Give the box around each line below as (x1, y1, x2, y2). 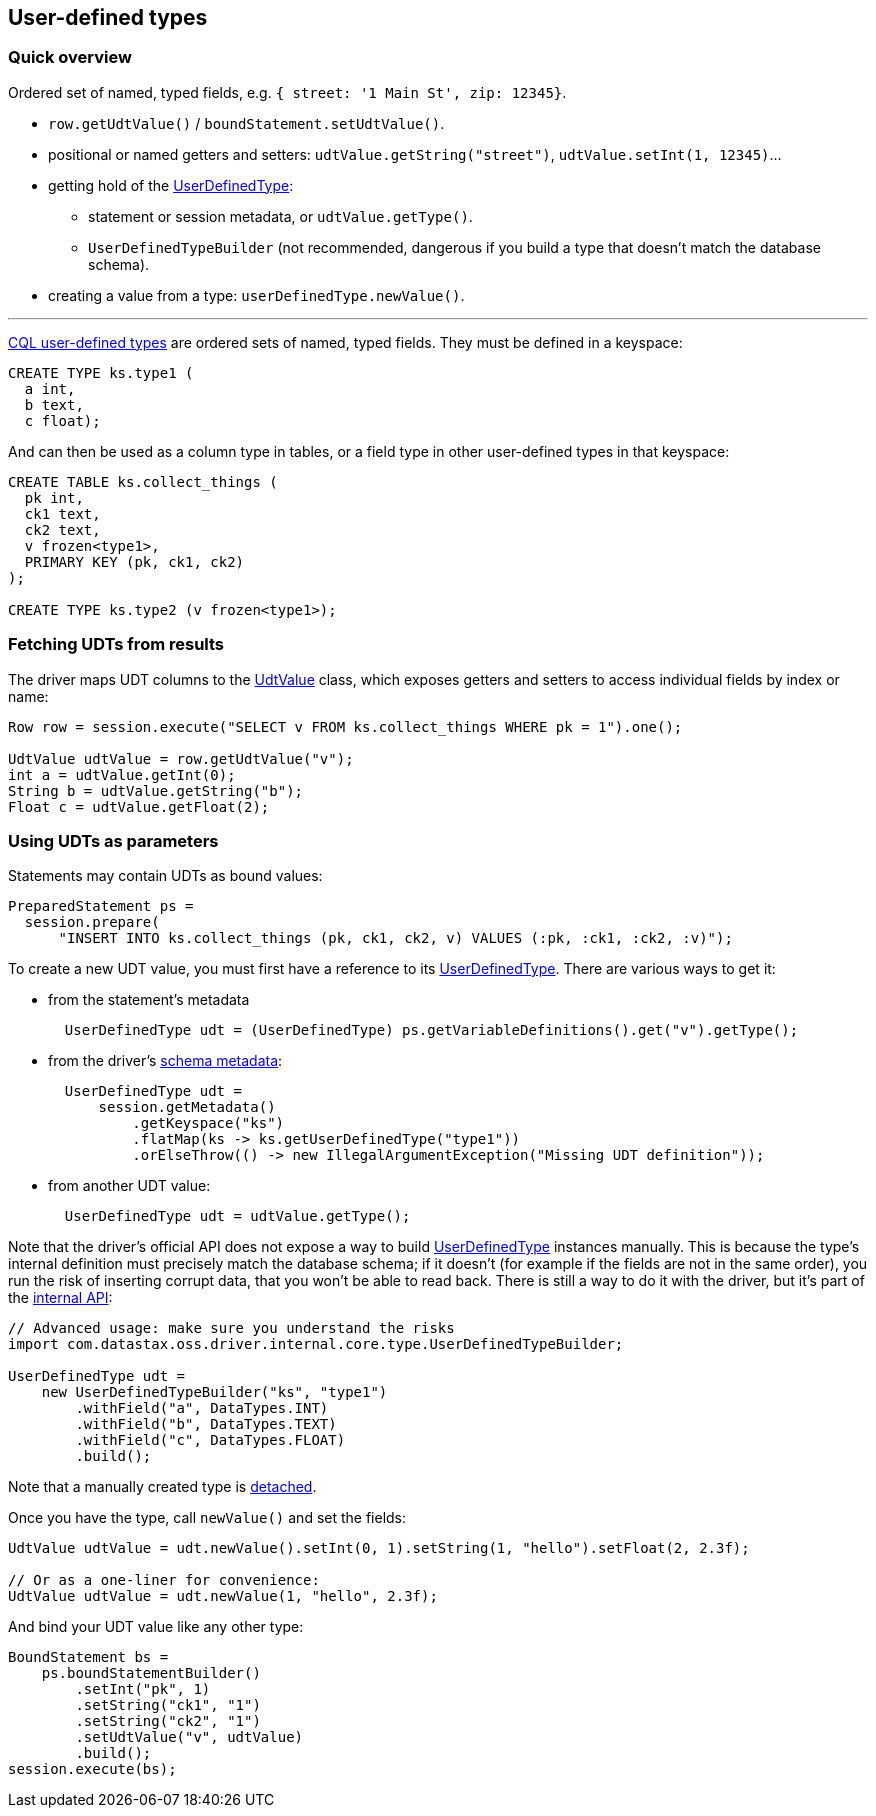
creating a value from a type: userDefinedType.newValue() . (48, 286, 465, 304)
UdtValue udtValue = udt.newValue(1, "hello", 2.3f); (8, 1588, 438, 1605)
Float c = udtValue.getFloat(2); (8, 798, 270, 815)
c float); (24, 412, 101, 429)
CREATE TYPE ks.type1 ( (8, 364, 194, 381)
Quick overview (8, 47, 132, 68)
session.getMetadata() (98, 1099, 276, 1116)
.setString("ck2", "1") (75, 1713, 261, 1730)
